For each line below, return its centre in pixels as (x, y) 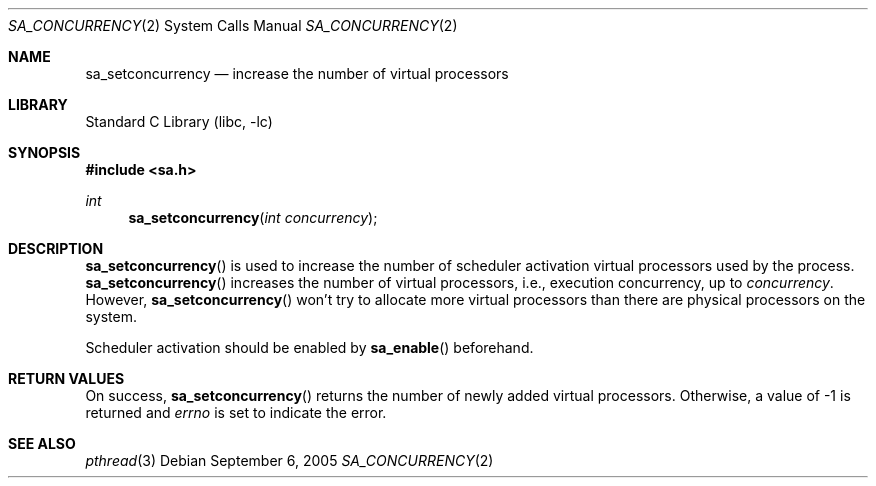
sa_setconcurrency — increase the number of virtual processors (297, 73)
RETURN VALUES (66, 378)
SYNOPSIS (44, 152)
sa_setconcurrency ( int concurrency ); (253, 217)
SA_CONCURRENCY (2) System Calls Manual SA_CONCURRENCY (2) (233, 25)
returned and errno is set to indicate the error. (236, 412)
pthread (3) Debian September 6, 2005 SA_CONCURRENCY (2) (289, 460)
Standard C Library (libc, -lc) (179, 121)
